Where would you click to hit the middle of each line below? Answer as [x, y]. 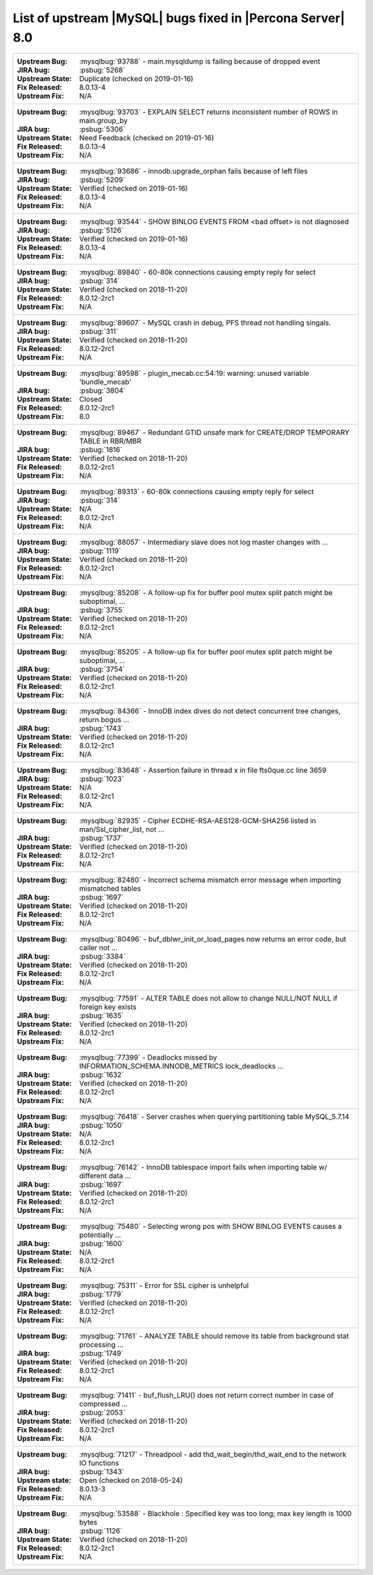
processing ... [101, 1345]
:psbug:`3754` [102, 669]
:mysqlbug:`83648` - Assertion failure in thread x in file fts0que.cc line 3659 [203, 771]
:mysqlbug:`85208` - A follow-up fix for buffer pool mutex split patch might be [206, 593]
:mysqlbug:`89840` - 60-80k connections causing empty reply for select [197, 272]
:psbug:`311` [99, 332]
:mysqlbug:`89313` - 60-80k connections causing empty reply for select [197, 492]
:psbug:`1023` [102, 779]
